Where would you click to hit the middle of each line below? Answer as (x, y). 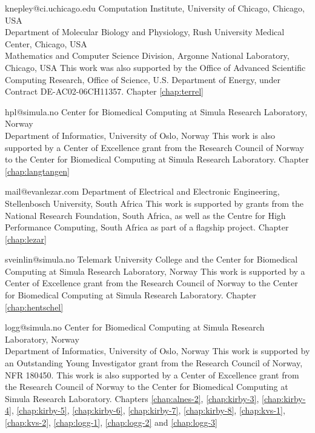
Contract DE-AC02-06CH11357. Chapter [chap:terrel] (104, 91)
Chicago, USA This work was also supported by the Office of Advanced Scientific (155, 67)
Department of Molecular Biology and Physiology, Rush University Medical (145, 32)
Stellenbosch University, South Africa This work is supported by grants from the (154, 203)
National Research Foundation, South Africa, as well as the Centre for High (145, 215)
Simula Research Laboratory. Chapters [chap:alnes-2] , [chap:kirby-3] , (132, 398)
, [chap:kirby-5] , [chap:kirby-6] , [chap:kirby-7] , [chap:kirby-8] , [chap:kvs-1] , (148, 410)
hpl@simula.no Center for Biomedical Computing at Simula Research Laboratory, (156, 111)
